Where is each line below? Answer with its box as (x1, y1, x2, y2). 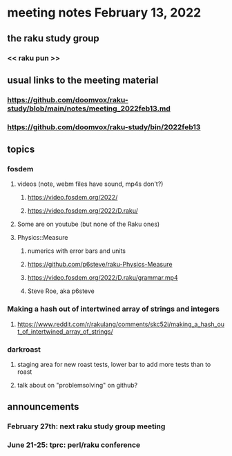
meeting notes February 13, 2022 (7, 5, 202, 21)
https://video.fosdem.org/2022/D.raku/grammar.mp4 (27, 274, 178, 282)
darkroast (7, 344, 41, 354)
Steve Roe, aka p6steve (27, 287, 95, 295)
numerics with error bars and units (27, 247, 126, 255)
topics (7, 144, 35, 155)
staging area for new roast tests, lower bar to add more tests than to (17, 361, 211, 369)
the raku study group (7, 32, 100, 44)
